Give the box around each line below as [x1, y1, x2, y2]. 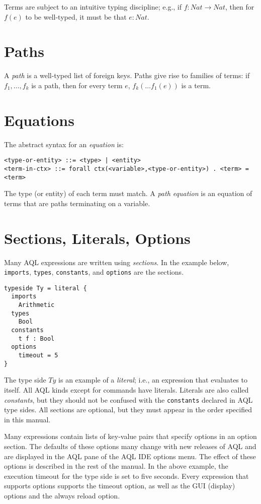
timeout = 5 [18, 352, 58, 359]
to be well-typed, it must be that [25, 11, 127, 22]
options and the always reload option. [4, 490, 120, 500]
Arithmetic [18, 301, 55, 309]
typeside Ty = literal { [4, 284, 87, 292]
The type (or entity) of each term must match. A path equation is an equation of [4, 188, 252, 199]
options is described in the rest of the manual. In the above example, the [4, 461, 228, 471]
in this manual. [4, 414, 51, 424]
